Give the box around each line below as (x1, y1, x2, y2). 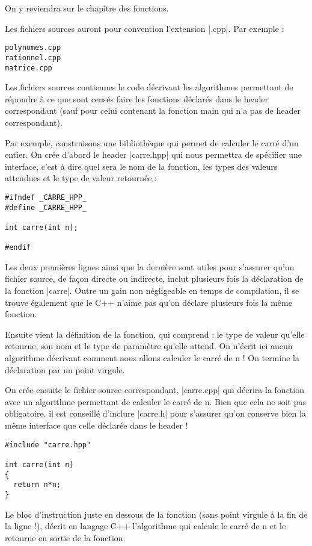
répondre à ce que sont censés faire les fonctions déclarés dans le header (5, 92, 269, 105)
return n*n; (13, 480, 61, 489)
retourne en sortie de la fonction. (5, 531, 126, 544)
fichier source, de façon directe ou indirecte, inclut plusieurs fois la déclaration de (5, 272, 304, 285)
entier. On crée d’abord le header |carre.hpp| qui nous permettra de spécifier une (5, 148, 302, 161)
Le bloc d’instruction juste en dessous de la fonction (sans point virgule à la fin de (5, 507, 308, 520)
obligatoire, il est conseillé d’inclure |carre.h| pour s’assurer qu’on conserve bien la (5, 407, 306, 420)
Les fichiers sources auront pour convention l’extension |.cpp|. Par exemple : (5, 22, 284, 34)
